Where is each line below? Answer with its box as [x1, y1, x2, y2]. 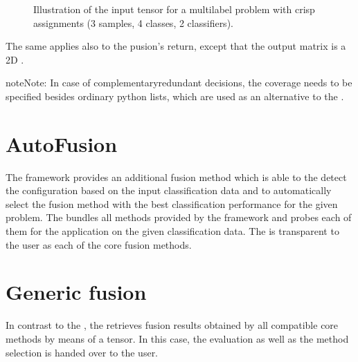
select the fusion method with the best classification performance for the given [6, 196, 338, 211]
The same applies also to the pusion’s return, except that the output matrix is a [6, 39, 346, 53]
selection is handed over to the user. [6, 345, 159, 359]
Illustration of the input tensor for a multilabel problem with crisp [33, 2, 315, 16]
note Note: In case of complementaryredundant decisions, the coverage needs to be [6, 75, 352, 90]
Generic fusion [6, 278, 147, 306]
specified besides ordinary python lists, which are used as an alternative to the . [6, 88, 344, 103]
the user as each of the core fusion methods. [6, 237, 192, 251]
